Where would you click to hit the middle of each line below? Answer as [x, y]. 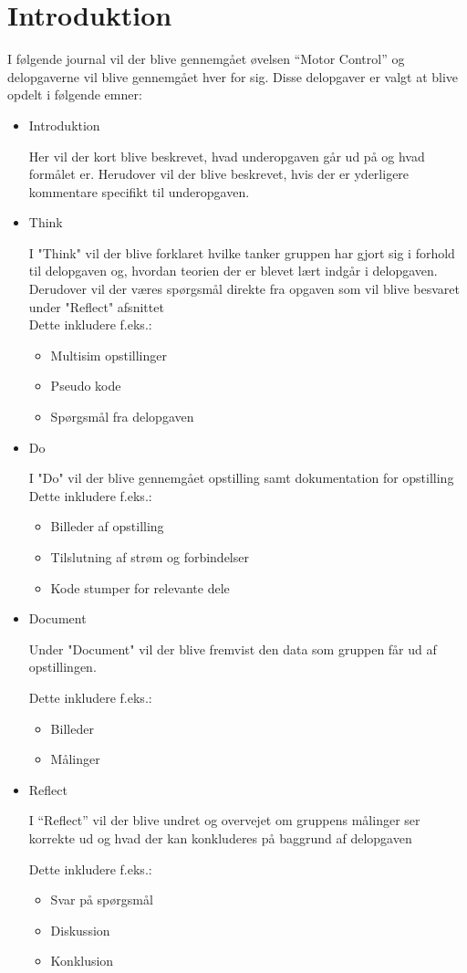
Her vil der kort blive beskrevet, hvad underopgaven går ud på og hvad [227, 156]
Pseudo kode [86, 386]
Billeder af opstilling [107, 526]
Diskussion [80, 930]
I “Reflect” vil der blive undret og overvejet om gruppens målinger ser [224, 820]
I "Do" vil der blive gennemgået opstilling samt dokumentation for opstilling [241, 478]
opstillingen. [62, 667]
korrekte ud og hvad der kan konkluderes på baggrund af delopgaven [220, 837]
